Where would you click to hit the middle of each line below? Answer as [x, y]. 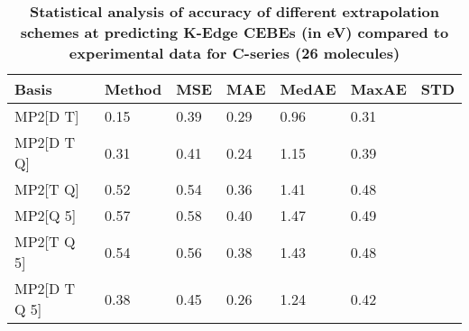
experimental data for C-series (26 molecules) [234, 53]
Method [133, 89]
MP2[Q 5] [46, 215]
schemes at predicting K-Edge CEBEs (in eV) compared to [234, 32]
